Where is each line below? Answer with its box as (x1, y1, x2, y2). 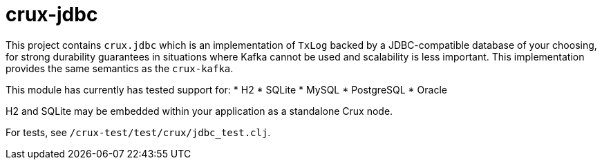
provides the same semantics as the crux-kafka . (6, 62, 234, 74)
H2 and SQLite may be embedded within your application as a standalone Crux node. (6, 104, 393, 117)
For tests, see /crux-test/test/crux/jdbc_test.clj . (6, 126, 271, 138)
